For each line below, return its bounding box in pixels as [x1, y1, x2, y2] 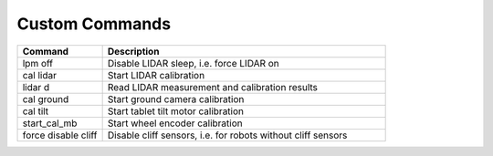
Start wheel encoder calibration [107, 117, 243, 130]
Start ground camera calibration [107, 92, 245, 105]
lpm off [22, 57, 54, 69]
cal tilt [22, 105, 49, 118]
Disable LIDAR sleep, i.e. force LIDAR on [107, 57, 280, 69]
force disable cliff [22, 129, 98, 141]
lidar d [22, 80, 50, 93]
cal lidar [22, 68, 57, 81]
